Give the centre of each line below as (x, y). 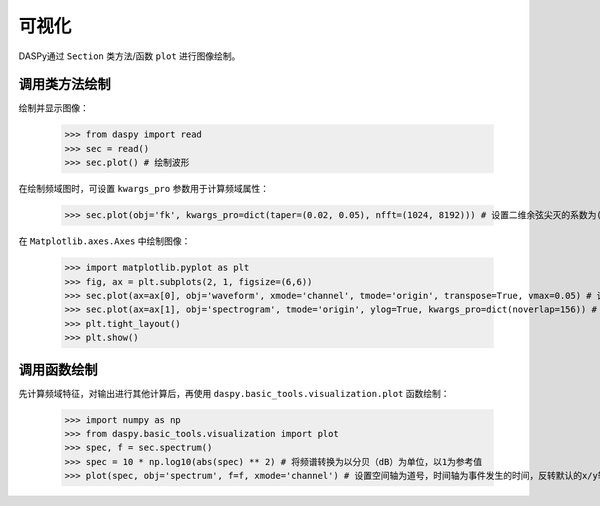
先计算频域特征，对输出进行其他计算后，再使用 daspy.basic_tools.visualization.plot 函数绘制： (234, 393)
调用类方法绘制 (64, 84)
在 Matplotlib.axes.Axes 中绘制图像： (104, 241)
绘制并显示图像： (53, 108)
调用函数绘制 (58, 369)
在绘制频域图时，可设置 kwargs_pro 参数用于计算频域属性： (144, 189)
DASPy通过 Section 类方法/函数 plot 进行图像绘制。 (129, 56)
